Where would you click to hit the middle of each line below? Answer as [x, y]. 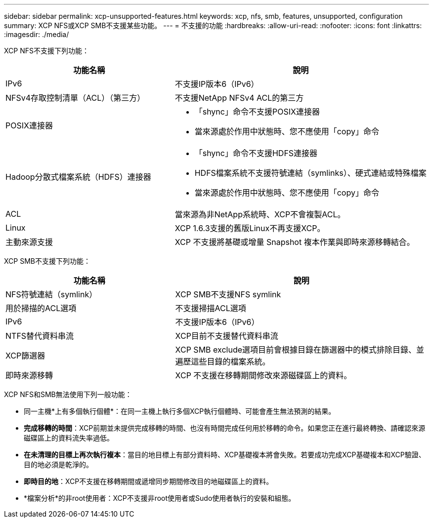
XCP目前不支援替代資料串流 [227, 336]
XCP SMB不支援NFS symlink [228, 294]
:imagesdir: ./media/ [37, 34]
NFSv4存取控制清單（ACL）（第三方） [75, 98]
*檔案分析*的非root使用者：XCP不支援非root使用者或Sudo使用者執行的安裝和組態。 [160, 498]
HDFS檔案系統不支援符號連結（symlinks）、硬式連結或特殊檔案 [310, 173]
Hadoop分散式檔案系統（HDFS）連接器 [78, 177]
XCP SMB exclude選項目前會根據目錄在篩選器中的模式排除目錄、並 [300, 350]
